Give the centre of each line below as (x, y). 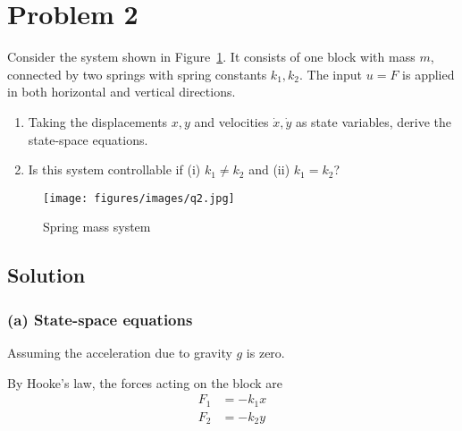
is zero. (265, 352)
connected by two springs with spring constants (137, 74)
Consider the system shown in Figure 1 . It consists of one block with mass (211, 57)
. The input (331, 74)
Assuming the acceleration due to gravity (120, 352)
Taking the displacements (98, 121)
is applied (428, 74)
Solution (46, 275)
